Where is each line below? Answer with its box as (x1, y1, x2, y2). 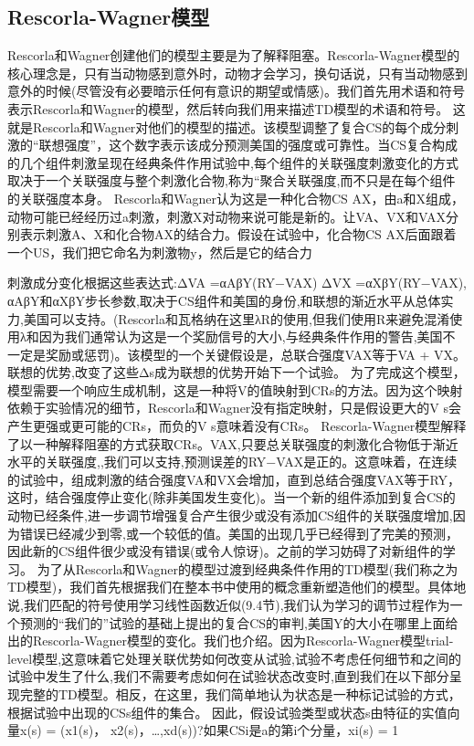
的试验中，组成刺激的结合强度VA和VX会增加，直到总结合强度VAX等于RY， (7, 469, 461, 489)
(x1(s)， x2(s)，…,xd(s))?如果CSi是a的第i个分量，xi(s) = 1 (60, 720, 399, 740)
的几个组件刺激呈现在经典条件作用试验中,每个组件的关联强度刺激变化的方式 (7, 152, 458, 172)
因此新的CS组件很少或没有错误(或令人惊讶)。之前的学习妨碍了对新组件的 (7, 541, 443, 561)
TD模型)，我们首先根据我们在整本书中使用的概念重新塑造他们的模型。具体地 (7, 577, 467, 596)
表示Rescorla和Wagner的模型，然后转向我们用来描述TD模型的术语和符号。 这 (7, 99, 466, 118)
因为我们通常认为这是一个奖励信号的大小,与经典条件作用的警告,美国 (38, 327, 443, 346)
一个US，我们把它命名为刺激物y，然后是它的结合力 (7, 242, 312, 261)
